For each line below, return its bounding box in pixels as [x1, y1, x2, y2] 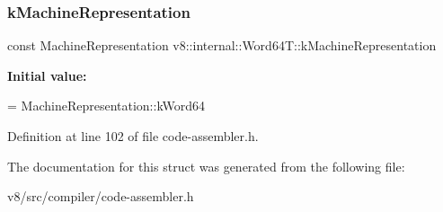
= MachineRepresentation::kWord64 [7, 96, 206, 115]
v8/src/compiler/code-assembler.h [7, 187, 194, 206]
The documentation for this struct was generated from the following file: [7, 156, 405, 175]
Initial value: [7, 66, 87, 84]
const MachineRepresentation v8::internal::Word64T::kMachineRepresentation [7, 36, 437, 55]
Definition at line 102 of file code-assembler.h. [7, 127, 259, 145]
